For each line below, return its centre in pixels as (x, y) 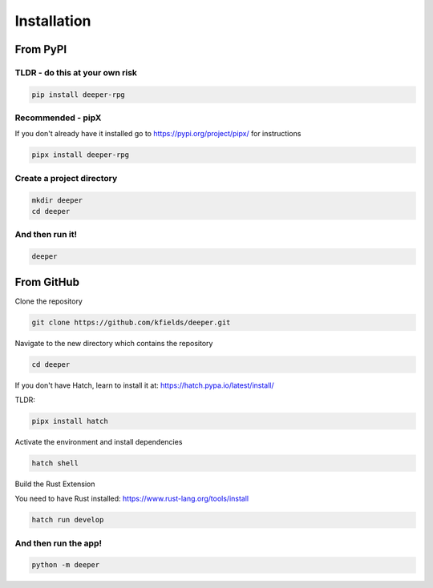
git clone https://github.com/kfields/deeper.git (131, 322)
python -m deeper (66, 565)
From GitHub (47, 282)
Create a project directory (66, 178)
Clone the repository (49, 301)
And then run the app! (58, 543)
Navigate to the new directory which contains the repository (114, 343)
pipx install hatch (70, 421)
